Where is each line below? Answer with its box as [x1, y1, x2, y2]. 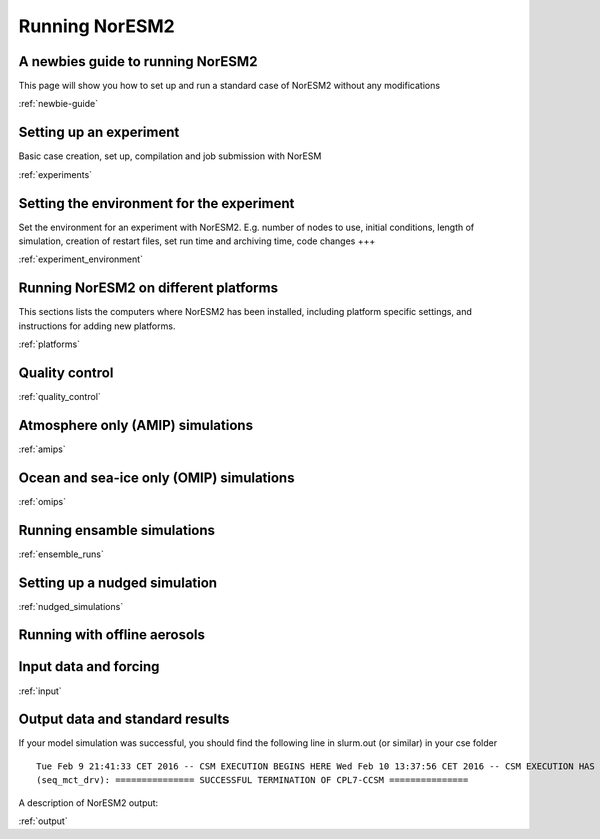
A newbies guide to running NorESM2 [18, 53, 258, 70]
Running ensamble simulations [18, 521, 215, 539]
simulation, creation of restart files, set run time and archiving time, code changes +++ [18, 235, 376, 247]
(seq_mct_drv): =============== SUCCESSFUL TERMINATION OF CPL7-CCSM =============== [36, 775, 469, 786]
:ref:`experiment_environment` [18, 253, 144, 265]
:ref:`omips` [18, 495, 67, 507]
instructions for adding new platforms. [18, 320, 176, 332]
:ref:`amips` [18, 443, 66, 455]
